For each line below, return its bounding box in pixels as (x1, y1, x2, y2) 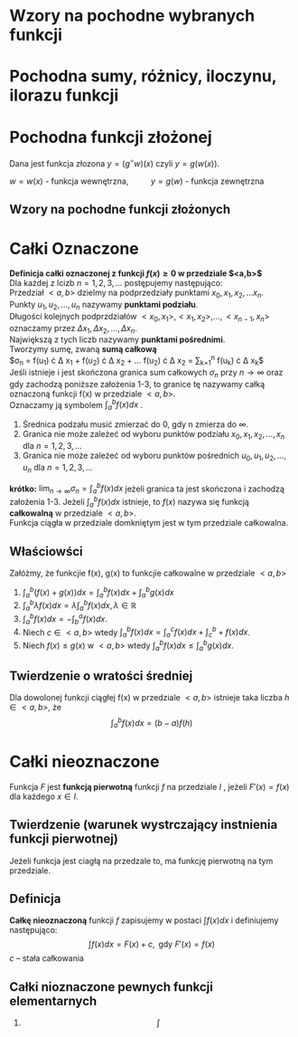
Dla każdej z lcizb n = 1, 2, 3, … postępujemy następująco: (9, 278, 223, 289)
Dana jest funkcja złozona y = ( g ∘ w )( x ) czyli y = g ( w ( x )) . (9, 157, 219, 168)
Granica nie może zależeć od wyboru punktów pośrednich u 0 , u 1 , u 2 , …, (22, 450, 287, 462)
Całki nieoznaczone (9, 752, 160, 772)
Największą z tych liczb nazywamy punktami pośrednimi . (9, 334, 226, 345)
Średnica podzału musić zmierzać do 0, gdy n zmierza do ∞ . (22, 419, 249, 430)
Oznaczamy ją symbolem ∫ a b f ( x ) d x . (9, 397, 144, 413)
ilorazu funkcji (9, 85, 119, 106)
